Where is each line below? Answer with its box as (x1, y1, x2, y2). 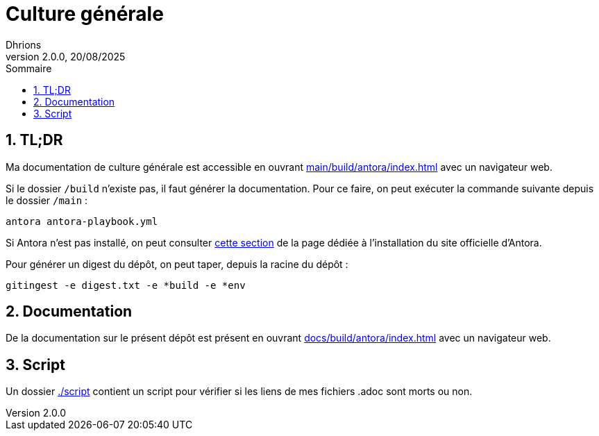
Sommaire (6, 62, 52, 74)
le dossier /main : (6, 194, 88, 206)
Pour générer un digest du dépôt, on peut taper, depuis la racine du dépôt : (6, 258, 348, 270)
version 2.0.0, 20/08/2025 (6, 50, 126, 62)
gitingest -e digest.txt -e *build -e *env (6, 279, 246, 291)
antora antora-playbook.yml (6, 215, 158, 227)
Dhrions (6, 38, 42, 51)
